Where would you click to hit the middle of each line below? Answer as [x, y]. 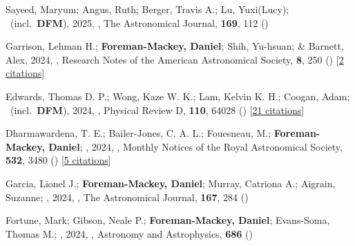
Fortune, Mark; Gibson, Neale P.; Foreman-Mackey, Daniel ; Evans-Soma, [168, 220]
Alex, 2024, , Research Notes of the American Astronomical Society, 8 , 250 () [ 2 [175, 59]
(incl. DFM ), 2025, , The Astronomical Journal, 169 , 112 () [139, 22]
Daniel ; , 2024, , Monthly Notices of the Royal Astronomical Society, [195, 146]
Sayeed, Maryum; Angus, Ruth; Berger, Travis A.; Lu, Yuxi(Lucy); [147, 9]
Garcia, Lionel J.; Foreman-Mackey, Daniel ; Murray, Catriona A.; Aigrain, [171, 183]
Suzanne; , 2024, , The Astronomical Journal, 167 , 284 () [127, 197]
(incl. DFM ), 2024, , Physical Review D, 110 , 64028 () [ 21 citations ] [157, 110]
